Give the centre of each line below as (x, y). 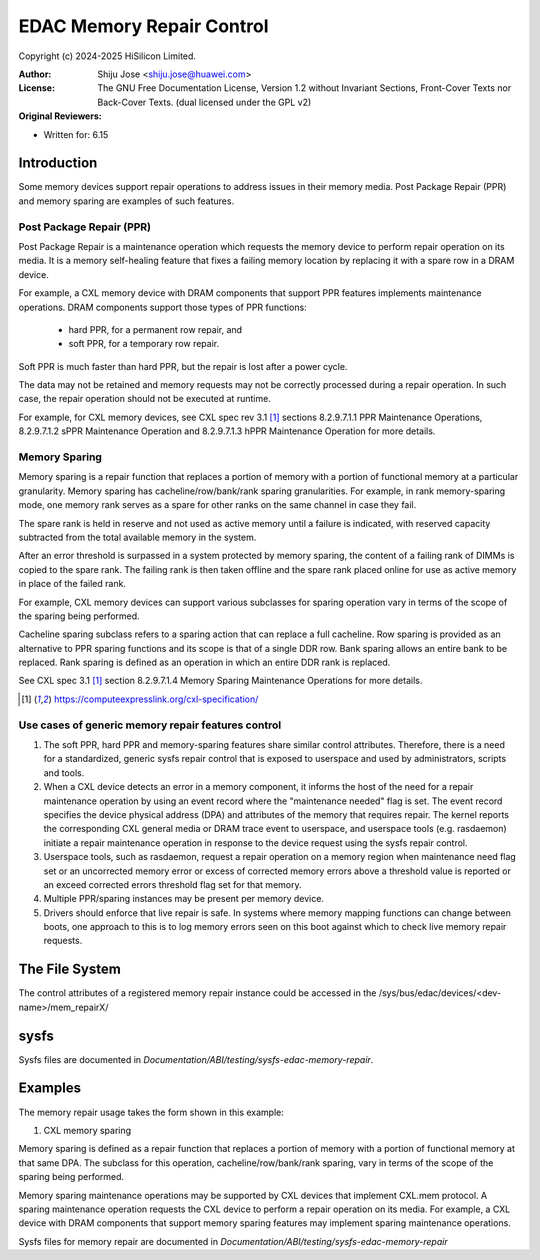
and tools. (64, 772)
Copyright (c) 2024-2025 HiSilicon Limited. (107, 56)
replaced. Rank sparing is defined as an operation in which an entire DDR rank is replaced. (204, 662)
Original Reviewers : (60, 116)
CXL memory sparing (87, 1130)
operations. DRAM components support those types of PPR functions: (162, 307)
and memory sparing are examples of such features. (126, 201)
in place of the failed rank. (72, 584)
